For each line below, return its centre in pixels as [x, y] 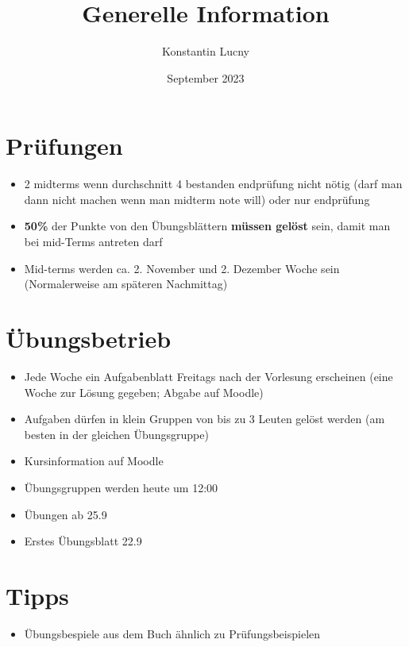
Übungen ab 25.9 [66, 514]
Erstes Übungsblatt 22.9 [83, 541]
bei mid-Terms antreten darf [93, 242]
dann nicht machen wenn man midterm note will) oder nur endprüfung [197, 199]
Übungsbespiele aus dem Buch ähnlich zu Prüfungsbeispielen [172, 633]
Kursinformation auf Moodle [94, 461]
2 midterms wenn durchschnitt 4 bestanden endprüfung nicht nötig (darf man [213, 184]
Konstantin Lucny [206, 51]
